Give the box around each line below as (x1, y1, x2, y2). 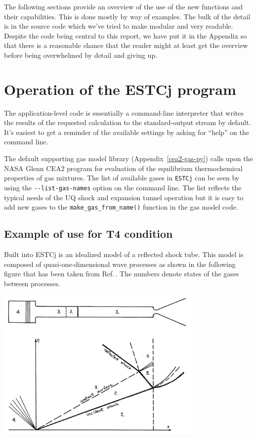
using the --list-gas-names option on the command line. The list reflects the (4, 182, 242, 192)
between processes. (4, 278, 60, 288)
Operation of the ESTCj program (4, 79, 236, 99)
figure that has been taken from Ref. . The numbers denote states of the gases (4, 268, 239, 279)
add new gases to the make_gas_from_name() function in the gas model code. (4, 202, 238, 212)
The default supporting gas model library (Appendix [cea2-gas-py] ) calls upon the (4, 153, 253, 164)
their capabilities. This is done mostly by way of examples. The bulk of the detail (4, 11, 251, 21)
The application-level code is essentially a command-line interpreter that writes (4, 107, 244, 118)
